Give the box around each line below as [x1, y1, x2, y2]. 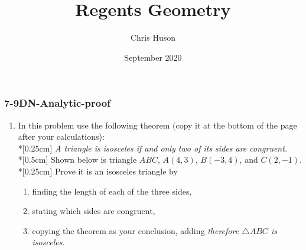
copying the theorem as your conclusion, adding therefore [32, 224, 239, 236]
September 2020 [124, 51, 182, 63]
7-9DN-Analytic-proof [4, 96, 110, 110]
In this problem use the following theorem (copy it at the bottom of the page [18, 119, 297, 131]
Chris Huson [130, 31, 176, 44]
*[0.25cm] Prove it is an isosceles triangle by [18, 165, 178, 177]
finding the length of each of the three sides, [32, 185, 192, 197]
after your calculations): [18, 130, 105, 143]
